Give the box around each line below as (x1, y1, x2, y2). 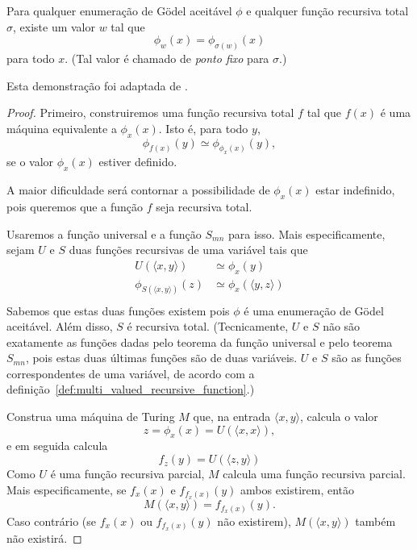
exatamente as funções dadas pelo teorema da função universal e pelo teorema (6, 333, 393, 350)
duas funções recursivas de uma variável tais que (69, 241, 308, 258)
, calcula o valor (299, 408, 378, 425)
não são (323, 318, 361, 335)
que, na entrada (193, 408, 271, 425)
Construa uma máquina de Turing (6, 408, 175, 425)
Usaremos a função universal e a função (6, 225, 202, 242)
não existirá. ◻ (6, 530, 82, 547)
